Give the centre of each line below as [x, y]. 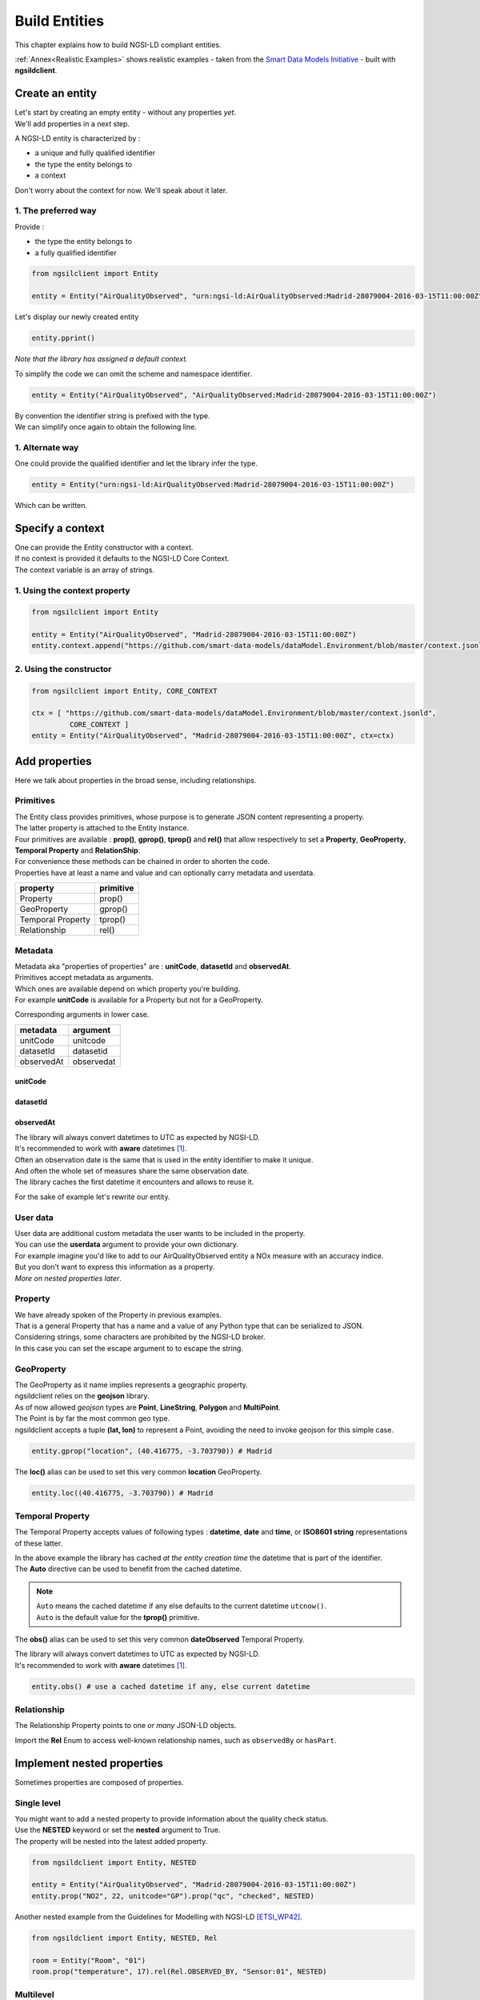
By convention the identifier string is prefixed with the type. [113, 415]
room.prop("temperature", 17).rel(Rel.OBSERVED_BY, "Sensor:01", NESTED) [179, 1971]
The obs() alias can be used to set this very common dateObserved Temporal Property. [160, 1639]
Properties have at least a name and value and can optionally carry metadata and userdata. [165, 873]
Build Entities [59, 21]
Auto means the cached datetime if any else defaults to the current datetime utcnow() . [182, 1606]
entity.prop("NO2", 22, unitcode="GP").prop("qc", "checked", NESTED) [173, 1896]
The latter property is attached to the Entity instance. [102, 828]
